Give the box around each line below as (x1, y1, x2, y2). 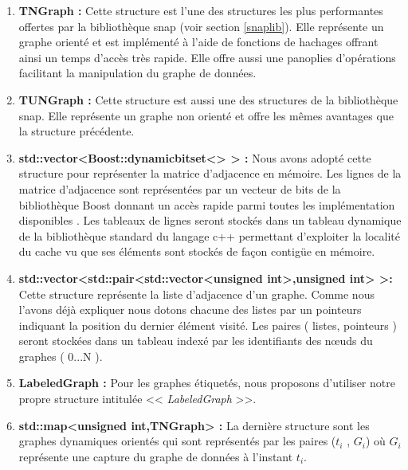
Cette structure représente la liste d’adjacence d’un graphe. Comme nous (18, 285, 375, 302)
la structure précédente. (18, 123, 135, 139)
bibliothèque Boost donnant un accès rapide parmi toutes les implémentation (18, 196, 395, 213)
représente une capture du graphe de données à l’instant (18, 448, 293, 464)
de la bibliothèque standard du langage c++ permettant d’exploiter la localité (18, 227, 400, 244)
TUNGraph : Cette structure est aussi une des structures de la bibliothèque (18, 91, 398, 108)
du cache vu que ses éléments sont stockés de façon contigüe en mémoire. (18, 243, 375, 260)
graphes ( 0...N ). (18, 347, 103, 364)
